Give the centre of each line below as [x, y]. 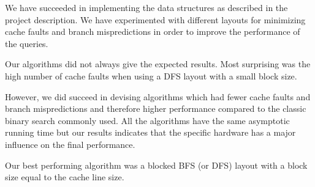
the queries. [27, 43]
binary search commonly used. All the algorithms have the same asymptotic [147, 120]
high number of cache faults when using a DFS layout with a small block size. [151, 75]
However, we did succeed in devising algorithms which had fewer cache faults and [158, 96]
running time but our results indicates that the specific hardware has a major [150, 132]
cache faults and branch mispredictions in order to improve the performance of [153, 31]
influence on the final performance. [70, 144]
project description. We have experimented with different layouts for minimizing [155, 19]
